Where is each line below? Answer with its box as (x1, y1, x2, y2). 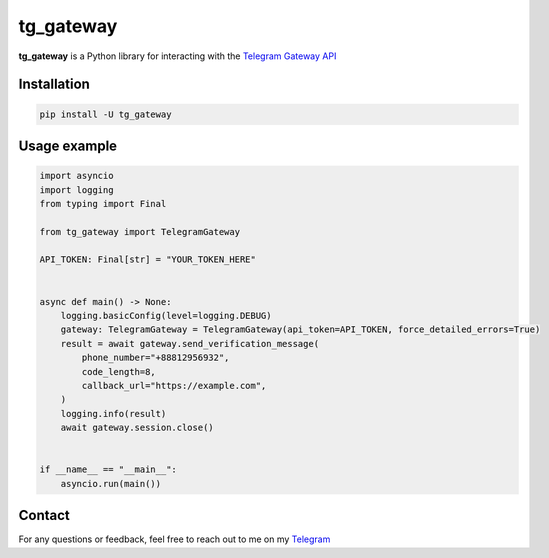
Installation (18, 76, 90, 93)
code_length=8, (81, 366, 157, 377)
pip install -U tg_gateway (39, 108, 172, 120)
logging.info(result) (60, 408, 167, 419)
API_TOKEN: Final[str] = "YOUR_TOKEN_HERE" (39, 254, 257, 265)
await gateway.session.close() (60, 422, 214, 434)
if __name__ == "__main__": (39, 464, 177, 475)
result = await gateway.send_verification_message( (60, 338, 320, 349)
